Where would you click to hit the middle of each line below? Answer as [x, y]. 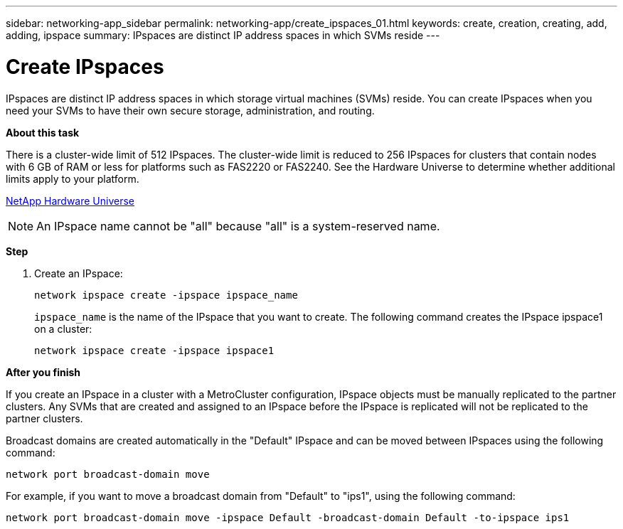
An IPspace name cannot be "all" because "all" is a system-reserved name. [238, 226]
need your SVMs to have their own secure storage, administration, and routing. [190, 110]
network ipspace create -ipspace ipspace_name [166, 295]
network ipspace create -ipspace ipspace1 [154, 350]
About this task [43, 132]
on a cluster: [63, 328]
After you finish [43, 372]
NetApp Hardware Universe [70, 201]
